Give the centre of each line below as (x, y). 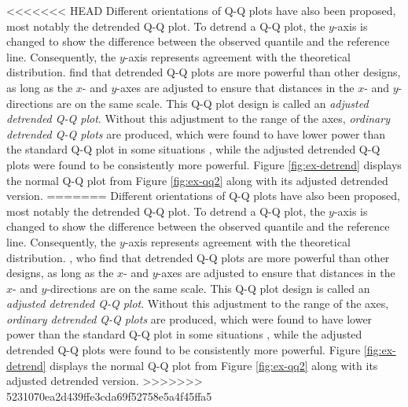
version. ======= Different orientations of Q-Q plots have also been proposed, (203, 196)
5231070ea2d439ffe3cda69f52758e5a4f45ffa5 (109, 396)
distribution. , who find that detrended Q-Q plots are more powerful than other (198, 257)
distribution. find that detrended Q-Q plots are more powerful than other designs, (204, 72)
